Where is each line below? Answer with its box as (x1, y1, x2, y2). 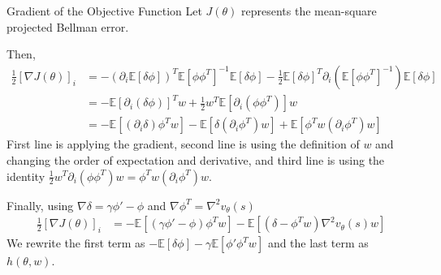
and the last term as (267, 234, 369, 251)
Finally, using (6, 196, 74, 213)
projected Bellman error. (6, 18, 129, 35)
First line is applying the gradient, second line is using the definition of (6, 135, 360, 153)
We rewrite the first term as (6, 234, 145, 251)
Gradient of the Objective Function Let (6, 2, 202, 19)
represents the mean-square (241, 2, 377, 19)
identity (6, 167, 45, 184)
